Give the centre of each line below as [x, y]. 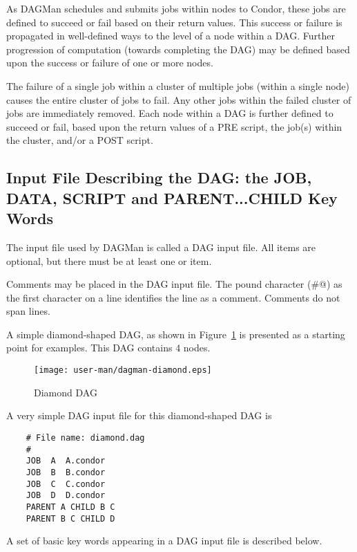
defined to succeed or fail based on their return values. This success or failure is [174, 22]
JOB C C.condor [66, 484]
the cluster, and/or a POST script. [80, 140]
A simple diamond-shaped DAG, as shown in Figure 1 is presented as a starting [176, 334]
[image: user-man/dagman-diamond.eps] [123, 370]
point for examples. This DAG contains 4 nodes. [108, 348]
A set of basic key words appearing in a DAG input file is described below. [164, 541]
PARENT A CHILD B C [70, 507]
